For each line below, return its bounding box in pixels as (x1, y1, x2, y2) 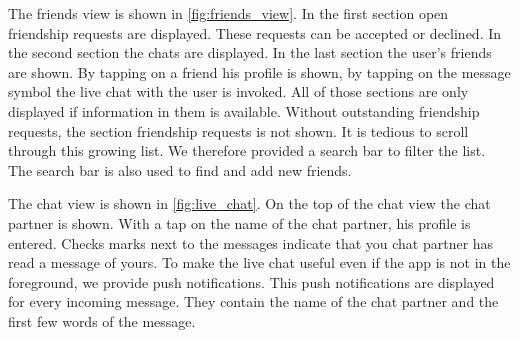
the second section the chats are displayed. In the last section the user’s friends (8, 42, 492, 63)
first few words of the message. (8, 310, 196, 331)
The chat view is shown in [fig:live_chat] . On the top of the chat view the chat (8, 193, 491, 214)
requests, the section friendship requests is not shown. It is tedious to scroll (8, 120, 469, 141)
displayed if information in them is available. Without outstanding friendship (8, 100, 480, 121)
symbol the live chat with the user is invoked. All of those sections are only (8, 81, 469, 102)
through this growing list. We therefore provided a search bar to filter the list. (8, 140, 486, 161)
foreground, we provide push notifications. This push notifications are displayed (8, 271, 495, 292)
